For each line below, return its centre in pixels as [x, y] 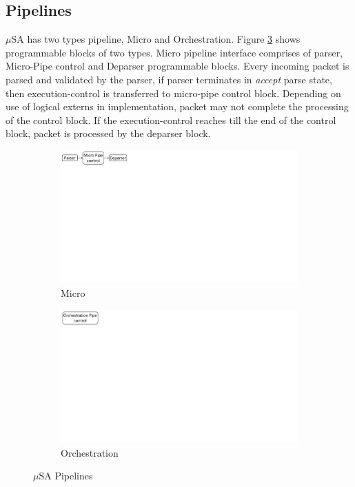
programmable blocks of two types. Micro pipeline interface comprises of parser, [174, 52]
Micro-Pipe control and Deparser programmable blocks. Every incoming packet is [177, 66]
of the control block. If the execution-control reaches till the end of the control [171, 120]
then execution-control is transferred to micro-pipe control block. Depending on [173, 93]
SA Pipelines [66, 476]
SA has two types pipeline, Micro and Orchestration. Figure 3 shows [156, 39]
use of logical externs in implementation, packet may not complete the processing [177, 106]
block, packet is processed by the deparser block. [108, 133]
